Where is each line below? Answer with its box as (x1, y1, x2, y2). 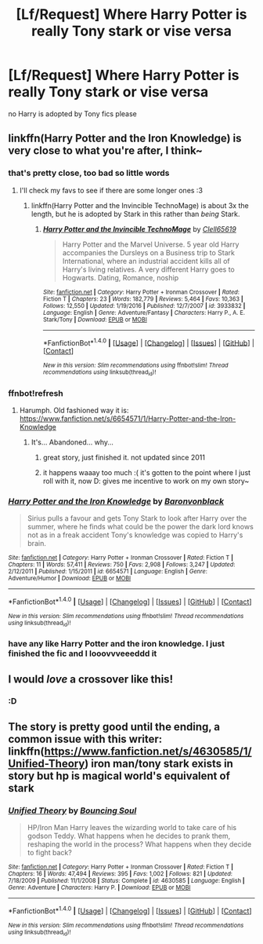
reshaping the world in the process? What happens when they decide (27, 840, 252, 849)
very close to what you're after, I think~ (8, 144, 204, 158)
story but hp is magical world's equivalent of (8, 769, 231, 782)
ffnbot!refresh (8, 387, 64, 398)
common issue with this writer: (8, 732, 163, 745)
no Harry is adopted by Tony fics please (8, 108, 137, 119)
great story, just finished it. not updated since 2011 (42, 452, 206, 462)
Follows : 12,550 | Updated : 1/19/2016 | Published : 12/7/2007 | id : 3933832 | (42, 302, 246, 309)
